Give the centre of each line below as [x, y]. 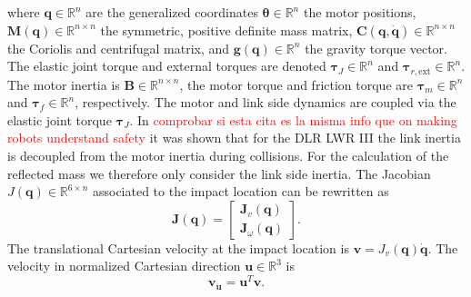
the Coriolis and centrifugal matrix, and [119, 48]
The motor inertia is [64, 84]
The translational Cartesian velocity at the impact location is [178, 247]
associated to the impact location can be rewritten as [241, 191]
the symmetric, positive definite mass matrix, [226, 30]
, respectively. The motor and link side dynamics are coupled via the [266, 102]
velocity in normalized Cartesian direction [124, 266]
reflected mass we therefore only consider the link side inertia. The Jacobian [219, 173]
